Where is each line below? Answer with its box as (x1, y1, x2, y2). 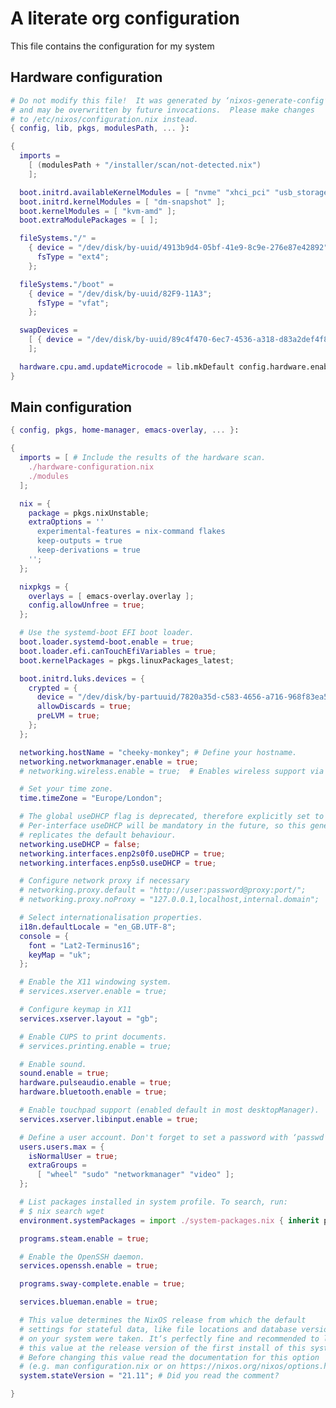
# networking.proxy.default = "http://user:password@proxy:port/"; (19, 885, 307, 896)
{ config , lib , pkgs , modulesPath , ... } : (10, 123, 190, 134)
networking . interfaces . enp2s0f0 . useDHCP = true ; (19, 848, 226, 859)
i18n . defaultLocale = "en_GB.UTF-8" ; (19, 922, 177, 932)
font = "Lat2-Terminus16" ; (28, 940, 141, 951)
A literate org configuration (10, 7, 241, 30)
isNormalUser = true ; (28, 1151, 118, 1161)
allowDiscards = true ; (36, 702, 132, 712)
